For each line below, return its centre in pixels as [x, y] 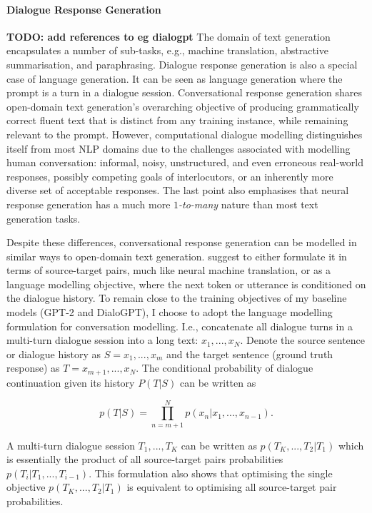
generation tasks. [44, 218]
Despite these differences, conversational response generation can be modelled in [182, 242]
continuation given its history [71, 382]
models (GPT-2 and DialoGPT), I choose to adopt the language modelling [170, 312]
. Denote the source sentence [303, 340]
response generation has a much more [89, 204]
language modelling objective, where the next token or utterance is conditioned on [186, 284]
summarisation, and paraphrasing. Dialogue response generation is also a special [182, 64]
